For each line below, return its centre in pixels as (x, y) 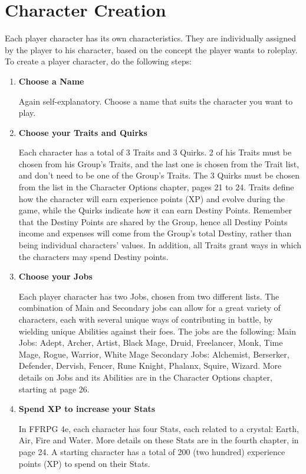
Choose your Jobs (55, 276)
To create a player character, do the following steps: (98, 61)
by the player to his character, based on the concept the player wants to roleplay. (151, 49)
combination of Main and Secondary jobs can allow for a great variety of (149, 308)
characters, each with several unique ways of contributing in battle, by (146, 319)
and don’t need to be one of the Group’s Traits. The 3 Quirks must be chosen (159, 175)
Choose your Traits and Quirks (83, 132)
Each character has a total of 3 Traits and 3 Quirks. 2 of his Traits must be (155, 152)
